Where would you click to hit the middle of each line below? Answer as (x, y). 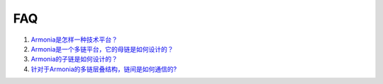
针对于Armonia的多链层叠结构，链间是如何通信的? (104, 69)
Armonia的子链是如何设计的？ (74, 59)
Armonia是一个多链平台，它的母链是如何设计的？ (102, 49)
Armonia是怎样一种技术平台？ (74, 40)
